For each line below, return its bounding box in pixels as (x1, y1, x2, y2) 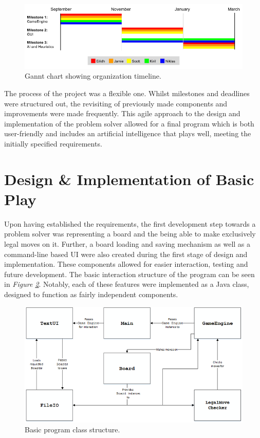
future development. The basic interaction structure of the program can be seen (4, 268, 255, 279)
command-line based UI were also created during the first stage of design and (4, 248, 248, 259)
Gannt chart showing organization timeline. (25, 70, 161, 81)
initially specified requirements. (4, 138, 102, 149)
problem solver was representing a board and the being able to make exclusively (4, 228, 256, 239)
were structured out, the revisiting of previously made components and (4, 98, 228, 108)
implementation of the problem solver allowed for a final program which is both (4, 118, 254, 129)
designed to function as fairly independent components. (4, 288, 178, 299)
